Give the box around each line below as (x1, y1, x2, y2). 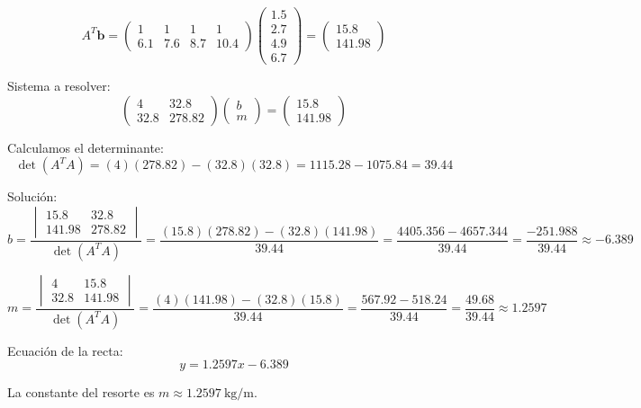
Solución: (7, 187, 58, 206)
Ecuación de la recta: (7, 341, 123, 359)
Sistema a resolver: (7, 76, 111, 95)
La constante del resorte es (7, 383, 155, 402)
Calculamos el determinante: (7, 137, 164, 156)
